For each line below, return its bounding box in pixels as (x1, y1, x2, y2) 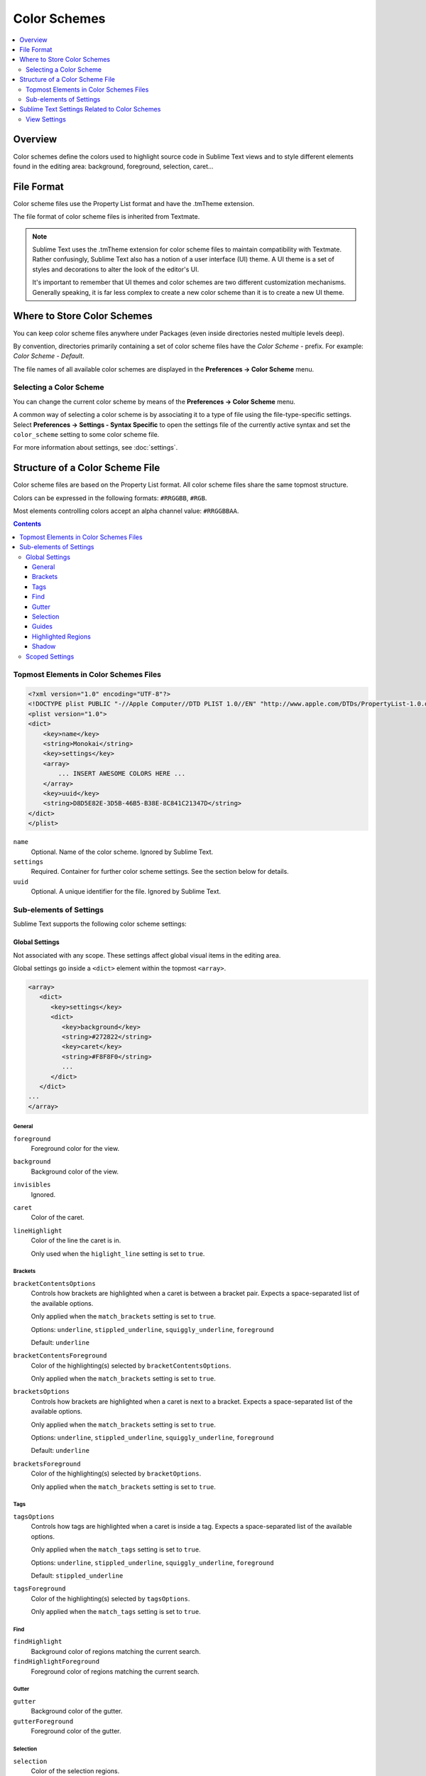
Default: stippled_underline (31, 1571, 124, 1580)
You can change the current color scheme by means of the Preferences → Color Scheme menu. (13, 397, 296, 406)
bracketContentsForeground (13, 1352, 107, 1360)
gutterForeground (13, 1717, 74, 1726)
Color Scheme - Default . (13, 352, 84, 360)
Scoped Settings (26, 652, 75, 661)
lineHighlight (13, 1226, 62, 1235)
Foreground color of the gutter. (31, 1727, 121, 1736)
